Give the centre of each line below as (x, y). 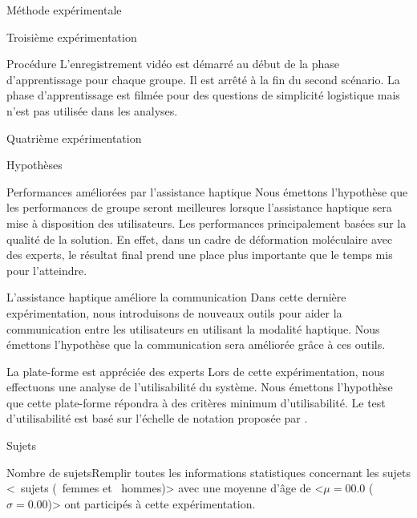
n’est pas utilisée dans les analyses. (92, 110)
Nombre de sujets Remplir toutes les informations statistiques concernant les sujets (208, 472)
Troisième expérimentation (72, 36)
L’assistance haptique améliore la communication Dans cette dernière (176, 297)
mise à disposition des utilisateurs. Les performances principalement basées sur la (206, 223)
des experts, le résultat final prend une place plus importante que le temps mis (200, 255)
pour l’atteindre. (47, 270)
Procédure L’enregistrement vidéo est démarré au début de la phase (173, 64)
